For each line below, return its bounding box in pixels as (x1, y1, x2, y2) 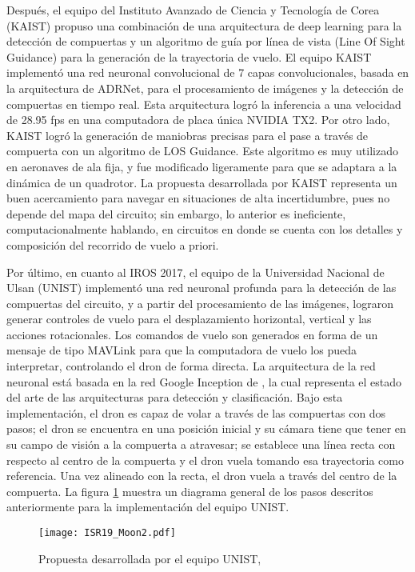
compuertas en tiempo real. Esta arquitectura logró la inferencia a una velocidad (6, 95, 401, 112)
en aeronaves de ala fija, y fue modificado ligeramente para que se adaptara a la (6, 158, 397, 174)
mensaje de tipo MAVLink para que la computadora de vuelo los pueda (6, 342, 357, 358)
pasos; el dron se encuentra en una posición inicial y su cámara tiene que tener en (6, 420, 406, 437)
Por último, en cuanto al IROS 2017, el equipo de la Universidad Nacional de (6, 263, 385, 280)
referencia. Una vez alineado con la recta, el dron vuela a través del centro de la (6, 467, 397, 484)
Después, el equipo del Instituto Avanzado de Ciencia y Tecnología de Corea (6, 2, 380, 18)
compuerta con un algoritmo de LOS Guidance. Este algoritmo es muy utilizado (6, 142, 398, 159)
